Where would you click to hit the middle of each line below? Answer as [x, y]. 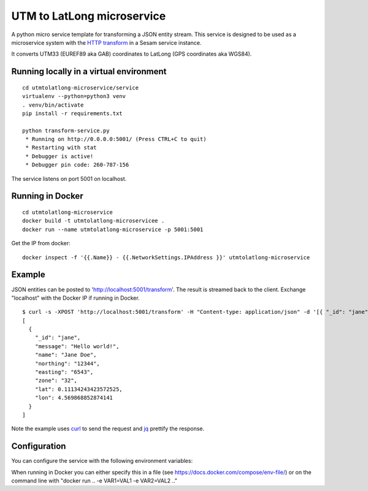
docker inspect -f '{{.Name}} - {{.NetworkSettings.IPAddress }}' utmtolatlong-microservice [166, 257]
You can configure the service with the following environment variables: [102, 461]
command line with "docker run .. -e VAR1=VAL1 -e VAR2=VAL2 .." [94, 481]
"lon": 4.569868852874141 [74, 398]
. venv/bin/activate [53, 105]
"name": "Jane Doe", [66, 355]
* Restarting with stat [61, 148]
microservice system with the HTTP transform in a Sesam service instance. [106, 42]
